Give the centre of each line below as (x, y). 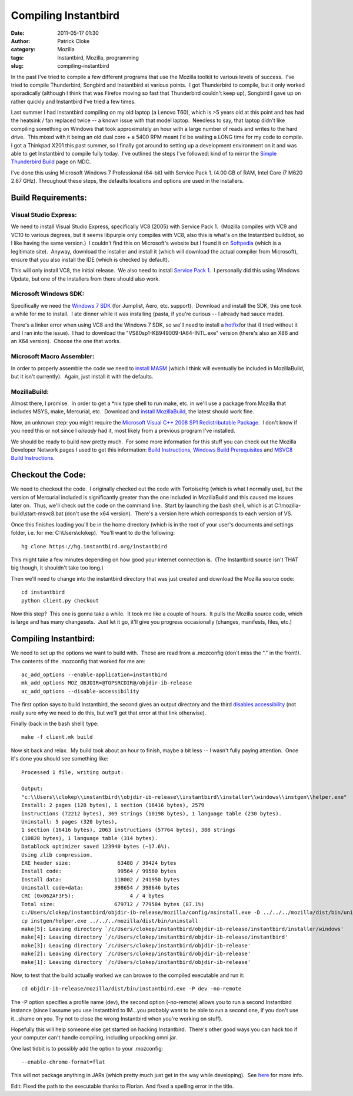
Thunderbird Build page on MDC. (51, 162)
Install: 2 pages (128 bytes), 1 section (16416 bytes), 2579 (113, 805)
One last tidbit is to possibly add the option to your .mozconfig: (87, 1048)
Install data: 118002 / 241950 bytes (100, 879)
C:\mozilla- (288, 506)
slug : (17, 66)
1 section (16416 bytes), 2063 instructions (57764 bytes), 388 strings (128, 830)
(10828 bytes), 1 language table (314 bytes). (90, 838)
